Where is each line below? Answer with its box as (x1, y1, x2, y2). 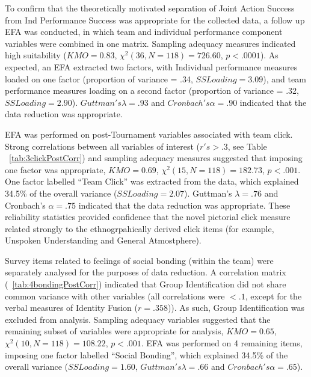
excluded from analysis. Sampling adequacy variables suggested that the (5, 313, 271, 325)
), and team (263, 72, 306, 85)
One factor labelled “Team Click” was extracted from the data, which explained (5, 175, 299, 188)
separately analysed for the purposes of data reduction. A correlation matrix (5, 266, 286, 278)
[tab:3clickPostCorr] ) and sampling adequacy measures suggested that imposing (9, 152, 303, 164)
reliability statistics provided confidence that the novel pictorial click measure (5, 210, 291, 223)
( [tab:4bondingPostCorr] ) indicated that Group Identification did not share (5, 278, 286, 290)
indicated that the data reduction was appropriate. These (78, 198, 291, 211)
